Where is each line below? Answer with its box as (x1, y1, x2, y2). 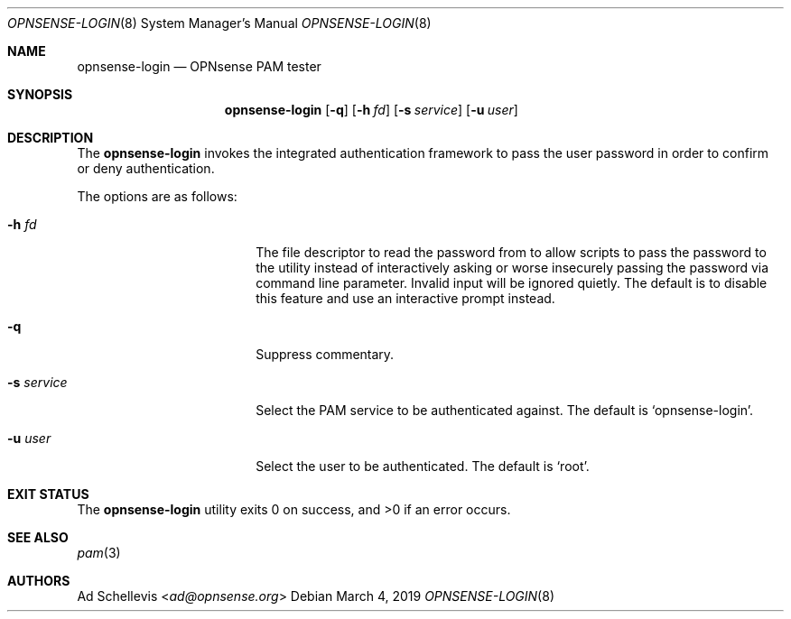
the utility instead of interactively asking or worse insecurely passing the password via (256, 260, 769, 275)
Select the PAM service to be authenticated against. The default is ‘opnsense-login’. (256, 402, 754, 418)
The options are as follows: (77, 189, 237, 204)
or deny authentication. (77, 161, 215, 176)
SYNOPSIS (7, 87, 73, 102)
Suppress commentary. (256, 346, 395, 362)
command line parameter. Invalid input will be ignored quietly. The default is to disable (256, 275, 768, 291)
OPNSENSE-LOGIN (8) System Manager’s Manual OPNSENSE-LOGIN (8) (7, 15, 432, 31)
